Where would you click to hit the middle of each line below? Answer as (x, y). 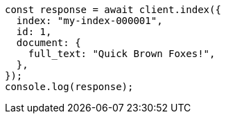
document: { (49, 43)
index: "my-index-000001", (89, 21)
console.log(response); (69, 87)
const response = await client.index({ (113, 10)
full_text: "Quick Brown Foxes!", (122, 54)
